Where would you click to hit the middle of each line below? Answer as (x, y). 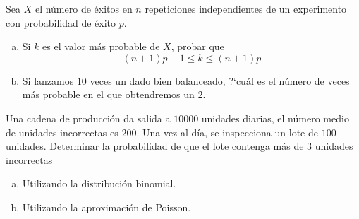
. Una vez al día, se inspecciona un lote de (227, 132)
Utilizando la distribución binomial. (99, 183)
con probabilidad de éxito (61, 22)
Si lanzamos (48, 80)
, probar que (197, 46)
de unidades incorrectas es (62, 132)
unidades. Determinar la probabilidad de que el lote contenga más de (155, 146)
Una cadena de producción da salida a (88, 118)
